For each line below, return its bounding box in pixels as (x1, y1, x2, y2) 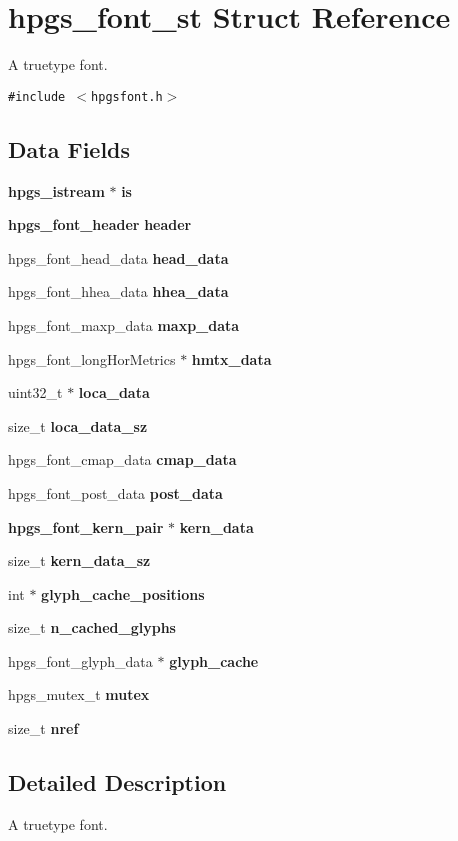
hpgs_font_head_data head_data (8, 247, 229, 268)
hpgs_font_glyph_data (8, 650, 153, 671)
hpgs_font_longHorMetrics (8, 348, 176, 369)
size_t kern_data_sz (8, 550, 151, 571)
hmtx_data (191, 348, 272, 369)
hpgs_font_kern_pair (8, 516, 164, 537)
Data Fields (8, 133, 131, 164)
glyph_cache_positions (41, 583, 205, 604)
